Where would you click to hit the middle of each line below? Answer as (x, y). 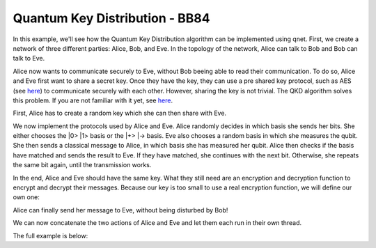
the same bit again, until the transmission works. (82, 165)
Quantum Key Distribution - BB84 (111, 18)
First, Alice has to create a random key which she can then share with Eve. (119, 113)
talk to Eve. (29, 59)
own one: (26, 197)
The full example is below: (50, 235)
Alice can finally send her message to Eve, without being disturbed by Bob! (120, 210)
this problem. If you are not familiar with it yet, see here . (93, 100)
